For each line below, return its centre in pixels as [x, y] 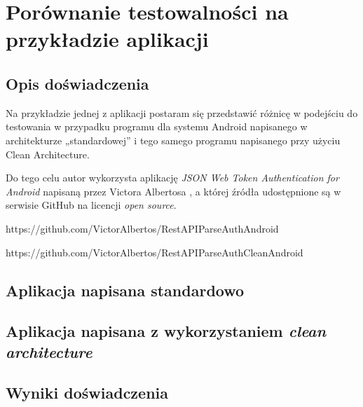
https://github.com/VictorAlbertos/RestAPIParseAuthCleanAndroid [155, 252]
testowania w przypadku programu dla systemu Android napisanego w [157, 126]
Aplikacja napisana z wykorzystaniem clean [166, 331]
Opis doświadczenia [77, 83]
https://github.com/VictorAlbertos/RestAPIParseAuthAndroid [142, 228]
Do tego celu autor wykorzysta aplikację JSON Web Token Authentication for [172, 178]
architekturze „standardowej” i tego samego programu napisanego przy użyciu [173, 140]
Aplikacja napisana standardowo [125, 290]
